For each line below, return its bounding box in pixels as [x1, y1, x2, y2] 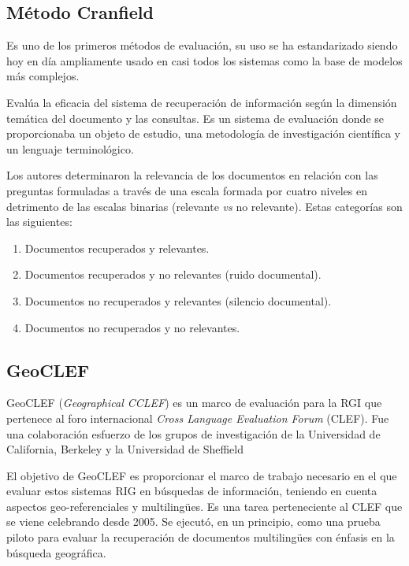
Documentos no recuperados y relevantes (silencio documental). [24, 292, 332, 309]
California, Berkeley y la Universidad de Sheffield [6, 441, 244, 457]
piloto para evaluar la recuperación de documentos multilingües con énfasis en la [6, 529, 395, 546]
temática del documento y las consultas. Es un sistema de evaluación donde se [6, 109, 385, 126]
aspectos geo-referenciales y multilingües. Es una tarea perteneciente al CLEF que [6, 498, 403, 514]
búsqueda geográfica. [6, 544, 106, 560]
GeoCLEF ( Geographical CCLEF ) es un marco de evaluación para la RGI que [6, 394, 382, 411]
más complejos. [6, 68, 80, 84]
